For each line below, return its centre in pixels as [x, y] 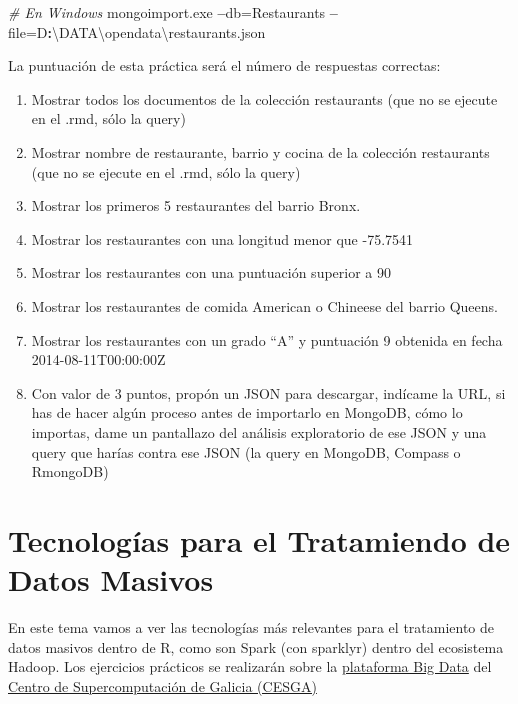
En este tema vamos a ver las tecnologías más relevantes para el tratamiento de [251, 627]
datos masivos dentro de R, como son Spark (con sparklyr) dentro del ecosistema [256, 646]
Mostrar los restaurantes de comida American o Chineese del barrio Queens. [264, 305]
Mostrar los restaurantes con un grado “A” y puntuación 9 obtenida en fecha [267, 339]
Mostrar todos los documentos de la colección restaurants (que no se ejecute [264, 98]
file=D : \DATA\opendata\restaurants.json [137, 31]
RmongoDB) [70, 471]
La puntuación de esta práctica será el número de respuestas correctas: [224, 65]
